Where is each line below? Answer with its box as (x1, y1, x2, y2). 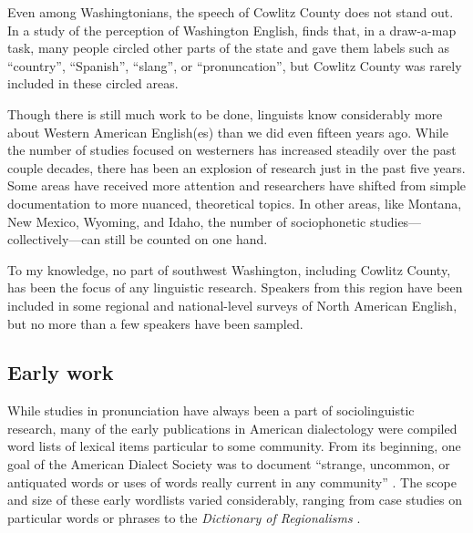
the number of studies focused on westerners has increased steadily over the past (7, 140, 457, 159)
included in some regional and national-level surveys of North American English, (7, 295, 458, 314)
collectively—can (7, 230, 101, 249)
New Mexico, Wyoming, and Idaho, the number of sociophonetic (7, 211, 366, 231)
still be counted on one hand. (104, 230, 268, 249)
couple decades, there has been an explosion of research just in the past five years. (7, 158, 466, 177)
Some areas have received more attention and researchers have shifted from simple (7, 176, 467, 195)
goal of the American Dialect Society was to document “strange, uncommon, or (7, 455, 450, 474)
